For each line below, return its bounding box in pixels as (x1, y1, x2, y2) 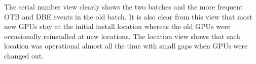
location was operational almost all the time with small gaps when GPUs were (4, 40, 248, 51)
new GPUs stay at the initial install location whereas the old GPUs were (4, 21, 230, 31)
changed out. (4, 50, 44, 60)
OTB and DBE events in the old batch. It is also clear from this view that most (4, 11, 252, 21)
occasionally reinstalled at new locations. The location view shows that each (4, 30, 240, 41)
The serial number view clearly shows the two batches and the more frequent (4, 1, 243, 11)
